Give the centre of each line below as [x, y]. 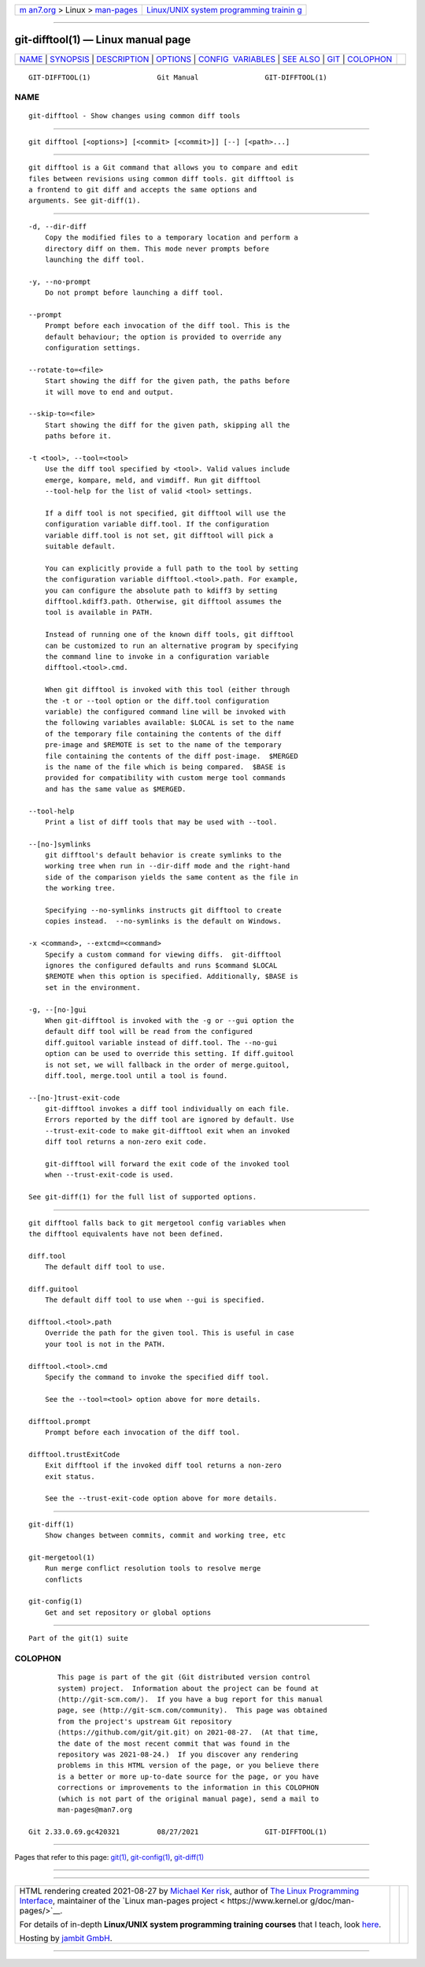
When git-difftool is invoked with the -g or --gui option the [169, 1020]
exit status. [70, 1476]
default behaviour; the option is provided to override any [163, 337]
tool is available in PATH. [99, 612]
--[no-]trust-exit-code [74, 1098]
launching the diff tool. [95, 259]
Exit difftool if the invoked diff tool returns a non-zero [163, 1465]
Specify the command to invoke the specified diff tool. [157, 1378]
